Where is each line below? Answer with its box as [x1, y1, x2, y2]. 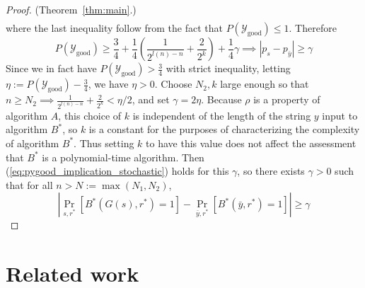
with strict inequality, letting [166, 61, 291, 76]
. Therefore [289, 21, 337, 35]
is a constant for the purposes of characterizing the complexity [88, 122, 360, 137]
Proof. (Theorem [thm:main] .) [6, 2, 137, 16]
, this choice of [58, 108, 122, 122]
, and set [132, 92, 170, 107]
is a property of [253, 92, 320, 107]
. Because [201, 92, 242, 107]
